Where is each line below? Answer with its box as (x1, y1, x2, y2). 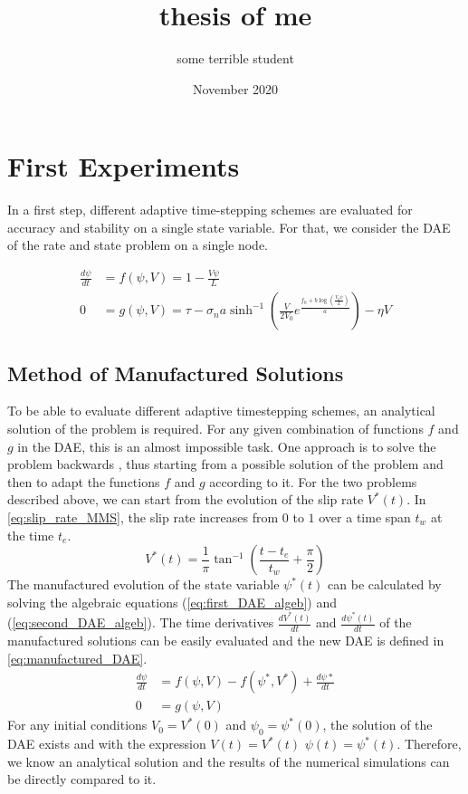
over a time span (319, 508, 411, 526)
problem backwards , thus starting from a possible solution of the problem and (7, 454, 444, 474)
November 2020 (192, 79, 279, 98)
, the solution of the (322, 715, 433, 734)
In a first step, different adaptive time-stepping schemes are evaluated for (7, 200, 413, 219)
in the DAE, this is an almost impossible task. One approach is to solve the (17, 436, 436, 455)
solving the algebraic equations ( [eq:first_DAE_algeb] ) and (7, 592, 337, 611)
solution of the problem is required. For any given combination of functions (7, 419, 424, 438)
